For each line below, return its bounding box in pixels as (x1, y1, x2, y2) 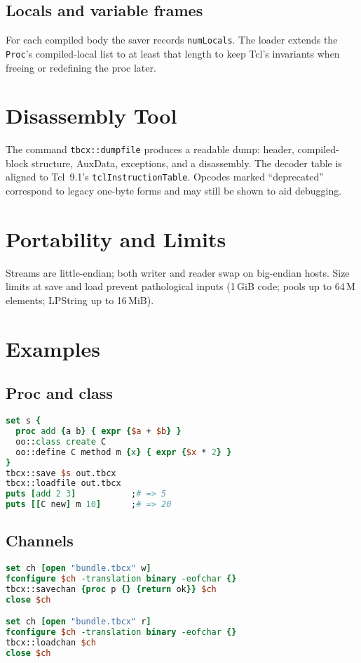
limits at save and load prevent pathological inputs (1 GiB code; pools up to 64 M (6, 279, 355, 294)
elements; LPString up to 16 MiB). (6, 293, 154, 308)
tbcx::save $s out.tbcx (6, 468, 116, 478)
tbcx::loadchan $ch (6, 638, 96, 648)
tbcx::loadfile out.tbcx (6, 478, 121, 489)
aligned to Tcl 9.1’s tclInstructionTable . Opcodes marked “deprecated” (6, 169, 324, 184)
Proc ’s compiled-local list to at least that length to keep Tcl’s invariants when (6, 46, 340, 60)
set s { (6, 416, 41, 426)
